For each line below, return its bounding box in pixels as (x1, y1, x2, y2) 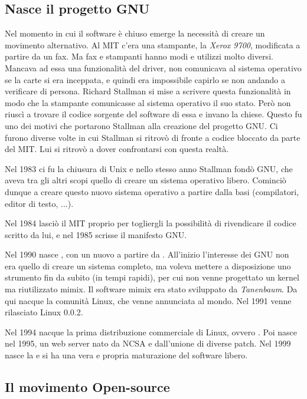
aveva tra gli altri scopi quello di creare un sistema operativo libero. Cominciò (5, 174, 286, 186)
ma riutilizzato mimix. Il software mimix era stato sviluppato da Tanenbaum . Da (5, 283, 298, 295)
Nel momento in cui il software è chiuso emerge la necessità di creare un (5, 27, 265, 39)
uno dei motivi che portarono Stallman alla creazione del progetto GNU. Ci (5, 119, 278, 131)
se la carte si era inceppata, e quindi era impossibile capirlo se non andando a (5, 73, 285, 85)
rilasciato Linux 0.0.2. (5, 306, 83, 318)
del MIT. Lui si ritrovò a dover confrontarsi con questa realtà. (5, 143, 229, 155)
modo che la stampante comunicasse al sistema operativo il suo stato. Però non (5, 96, 291, 108)
